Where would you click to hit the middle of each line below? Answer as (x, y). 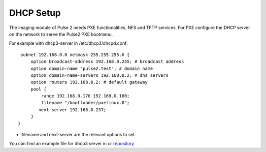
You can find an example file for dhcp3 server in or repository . (72, 144)
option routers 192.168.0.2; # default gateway (89, 82)
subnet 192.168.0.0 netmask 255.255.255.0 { (75, 55)
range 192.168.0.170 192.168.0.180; (85, 96)
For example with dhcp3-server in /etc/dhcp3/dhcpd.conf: (68, 43)
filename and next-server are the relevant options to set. (79, 135)
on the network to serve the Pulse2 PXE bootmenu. (61, 34)
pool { (39, 89)
